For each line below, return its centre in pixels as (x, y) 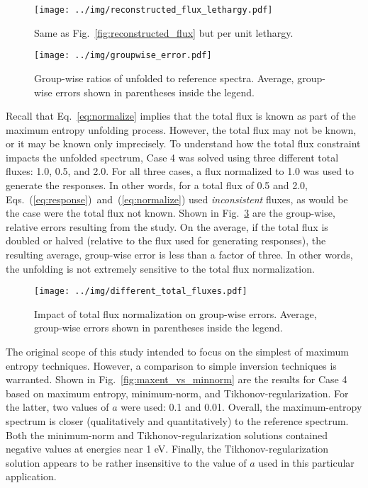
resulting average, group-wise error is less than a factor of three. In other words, (179, 255)
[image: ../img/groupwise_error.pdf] (123, 56)
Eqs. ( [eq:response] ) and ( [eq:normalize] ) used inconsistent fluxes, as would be (177, 199)
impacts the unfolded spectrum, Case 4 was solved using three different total (172, 157)
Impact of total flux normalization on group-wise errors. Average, (175, 313)
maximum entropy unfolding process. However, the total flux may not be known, (181, 129)
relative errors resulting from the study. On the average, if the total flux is (167, 226)
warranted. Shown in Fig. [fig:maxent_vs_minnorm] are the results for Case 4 (177, 379)
